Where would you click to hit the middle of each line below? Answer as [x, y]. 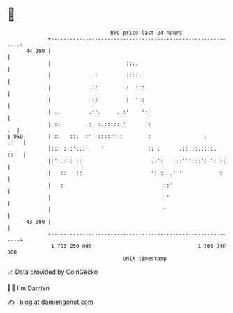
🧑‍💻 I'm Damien [29, 288]
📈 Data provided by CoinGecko [53, 272]
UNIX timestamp [145, 258]
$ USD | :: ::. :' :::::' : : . [107, 136]
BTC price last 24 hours [146, 33]
